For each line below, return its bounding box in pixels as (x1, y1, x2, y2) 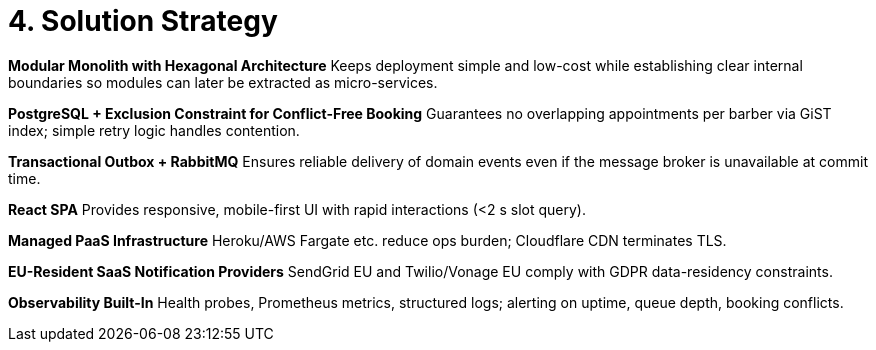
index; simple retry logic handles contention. (8, 121, 300, 139)
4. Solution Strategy (8, 4, 278, 38)
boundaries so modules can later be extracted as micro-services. (8, 73, 438, 91)
